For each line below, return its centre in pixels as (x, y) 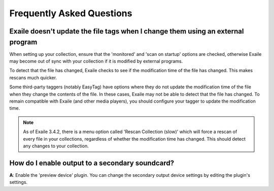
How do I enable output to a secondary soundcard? (92, 163)
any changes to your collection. (56, 146)
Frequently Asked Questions (71, 13)
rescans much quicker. (33, 77)
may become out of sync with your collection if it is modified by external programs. (96, 61)
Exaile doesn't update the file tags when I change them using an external (127, 31)
